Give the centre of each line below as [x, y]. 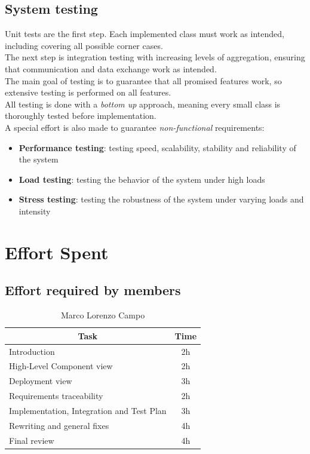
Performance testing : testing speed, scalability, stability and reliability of [157, 147]
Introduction [32, 351]
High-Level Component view [61, 366]
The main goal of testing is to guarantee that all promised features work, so [143, 80]
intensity [35, 211]
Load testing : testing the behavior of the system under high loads [142, 179]
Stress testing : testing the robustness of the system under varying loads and [161, 199]
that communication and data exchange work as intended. [111, 68]
